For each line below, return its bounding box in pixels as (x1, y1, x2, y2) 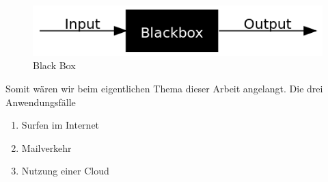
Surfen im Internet (21, 118, 100, 132)
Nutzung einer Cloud (21, 164, 109, 178)
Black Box (33, 58, 76, 73)
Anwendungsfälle (5, 94, 76, 109)
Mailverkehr (21, 140, 72, 155)
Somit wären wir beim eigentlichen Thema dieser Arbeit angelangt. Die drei (5, 81, 323, 95)
